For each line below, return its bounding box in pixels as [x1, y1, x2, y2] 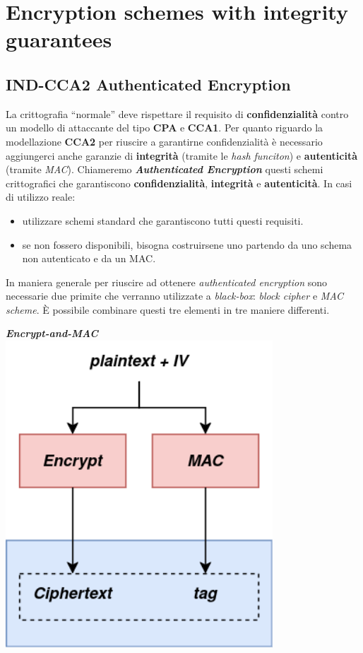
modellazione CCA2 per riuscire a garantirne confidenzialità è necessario [6, 134, 323, 148]
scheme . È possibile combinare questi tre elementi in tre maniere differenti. [6, 302, 330, 317]
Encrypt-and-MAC [6, 326, 98, 341]
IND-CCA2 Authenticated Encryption [6, 73, 291, 95]
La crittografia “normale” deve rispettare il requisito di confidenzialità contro [6, 106, 349, 121]
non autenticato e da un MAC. [22, 251, 156, 266]
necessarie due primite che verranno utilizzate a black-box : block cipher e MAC [6, 288, 344, 303]
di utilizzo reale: [6, 189, 76, 204]
